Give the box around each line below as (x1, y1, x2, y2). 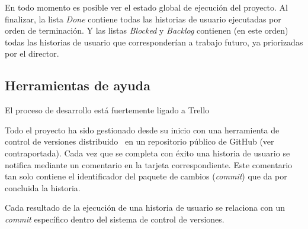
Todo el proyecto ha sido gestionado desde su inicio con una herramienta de (5, 123, 280, 136)
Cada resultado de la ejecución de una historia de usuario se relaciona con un (5, 201, 285, 214)
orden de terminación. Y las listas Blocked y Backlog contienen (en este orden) (5, 24, 288, 37)
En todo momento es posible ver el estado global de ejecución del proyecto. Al (5, 1, 288, 13)
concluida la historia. (5, 181, 81, 194)
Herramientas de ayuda (5, 76, 150, 94)
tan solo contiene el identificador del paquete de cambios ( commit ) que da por (5, 170, 287, 182)
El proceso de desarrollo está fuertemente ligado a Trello (5, 104, 210, 116)
